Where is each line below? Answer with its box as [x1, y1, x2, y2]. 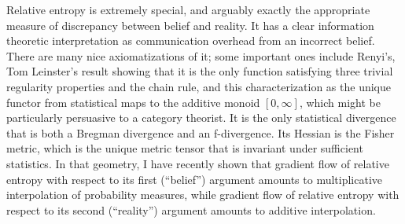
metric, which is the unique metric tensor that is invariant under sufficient [6, 140, 363, 156]
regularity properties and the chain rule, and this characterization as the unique [6, 78, 391, 94]
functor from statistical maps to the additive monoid [6, 94, 260, 110]
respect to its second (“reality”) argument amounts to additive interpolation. [6, 201, 376, 218]
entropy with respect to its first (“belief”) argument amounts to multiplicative [6, 171, 383, 187]
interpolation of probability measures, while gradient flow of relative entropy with [6, 186, 399, 203]
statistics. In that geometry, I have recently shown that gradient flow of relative [6, 155, 389, 171]
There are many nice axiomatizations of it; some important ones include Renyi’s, [6, 47, 396, 64]
